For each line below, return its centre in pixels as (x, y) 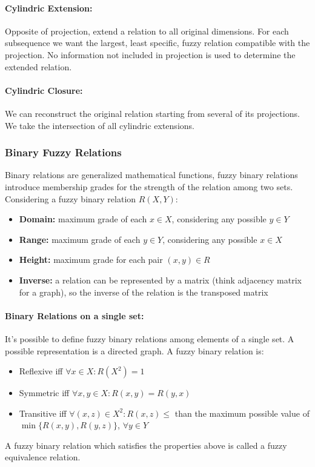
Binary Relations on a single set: (75, 315)
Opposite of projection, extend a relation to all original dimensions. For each (147, 31)
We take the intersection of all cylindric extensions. (100, 125)
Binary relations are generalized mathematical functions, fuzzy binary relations (151, 175)
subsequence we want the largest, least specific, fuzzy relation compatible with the (157, 43)
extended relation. (38, 66)
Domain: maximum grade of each (83, 219)
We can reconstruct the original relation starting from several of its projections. (152, 113)
